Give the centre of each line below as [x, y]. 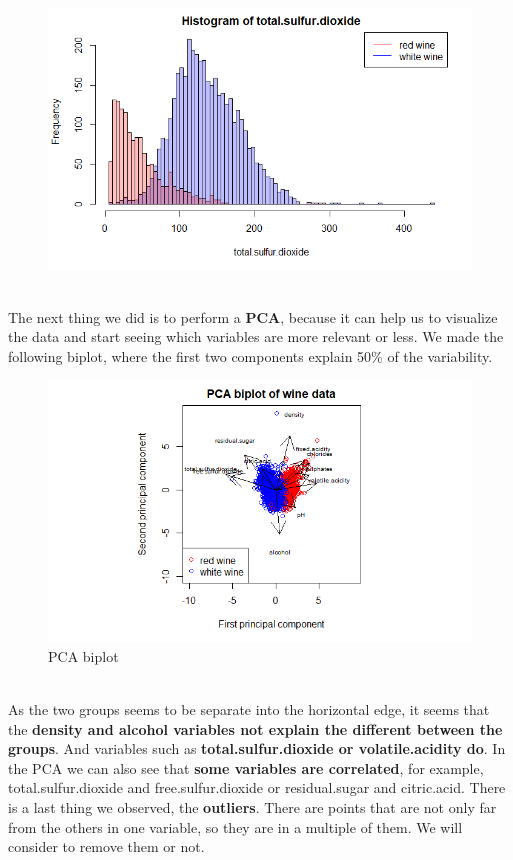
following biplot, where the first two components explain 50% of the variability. [250, 356]
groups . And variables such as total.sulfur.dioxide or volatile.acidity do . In [257, 748]
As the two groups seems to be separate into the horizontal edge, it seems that [249, 709]
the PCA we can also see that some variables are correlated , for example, [246, 767]
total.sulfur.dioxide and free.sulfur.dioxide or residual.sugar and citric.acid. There [257, 787]
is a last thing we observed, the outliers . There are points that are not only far [252, 807]
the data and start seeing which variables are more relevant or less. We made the [256, 336]
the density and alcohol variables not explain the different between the [255, 728]
